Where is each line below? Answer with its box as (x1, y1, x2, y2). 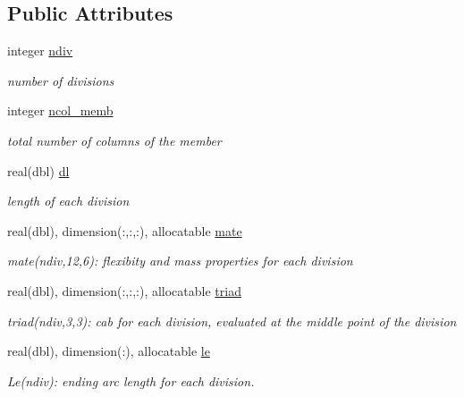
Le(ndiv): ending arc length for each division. (7, 371, 255, 390)
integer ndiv (7, 41, 73, 60)
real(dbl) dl (7, 161, 70, 180)
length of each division (7, 191, 130, 210)
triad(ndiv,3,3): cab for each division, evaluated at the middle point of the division (7, 311, 457, 330)
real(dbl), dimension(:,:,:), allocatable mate (7, 221, 242, 240)
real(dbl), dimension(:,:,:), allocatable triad (7, 281, 241, 300)
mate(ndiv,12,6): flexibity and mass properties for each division (7, 251, 353, 270)
